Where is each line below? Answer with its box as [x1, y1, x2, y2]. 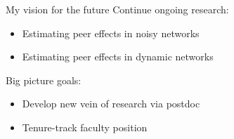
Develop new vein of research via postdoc [22, 96, 200, 111]
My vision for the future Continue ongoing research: [6, 2, 229, 16]
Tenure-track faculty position [22, 119, 148, 134]
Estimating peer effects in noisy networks [22, 25, 200, 40]
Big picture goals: [6, 72, 82, 87]
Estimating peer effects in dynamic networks [22, 49, 214, 64]
